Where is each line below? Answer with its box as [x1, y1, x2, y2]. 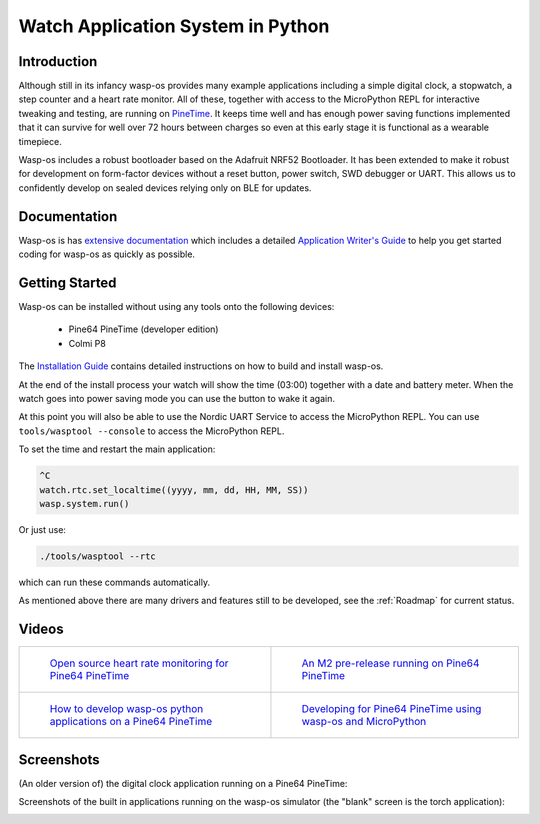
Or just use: [18, 523, 67, 535]
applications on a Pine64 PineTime [49, 715, 213, 729]
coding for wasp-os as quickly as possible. [18, 248, 195, 260]
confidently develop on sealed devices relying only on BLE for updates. [18, 181, 312, 194]
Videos [18, 621, 64, 638]
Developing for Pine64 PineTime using [301, 702, 482, 716]
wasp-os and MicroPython [301, 715, 427, 729]
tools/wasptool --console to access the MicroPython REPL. [18, 425, 285, 437]
